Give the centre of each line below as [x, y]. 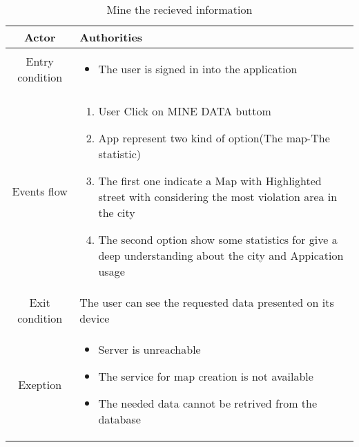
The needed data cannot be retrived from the [208, 403]
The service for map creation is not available [206, 376]
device [95, 318]
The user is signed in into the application [198, 69]
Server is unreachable [149, 349]
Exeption [40, 384]
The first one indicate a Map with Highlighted [210, 181]
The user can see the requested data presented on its [207, 302]
